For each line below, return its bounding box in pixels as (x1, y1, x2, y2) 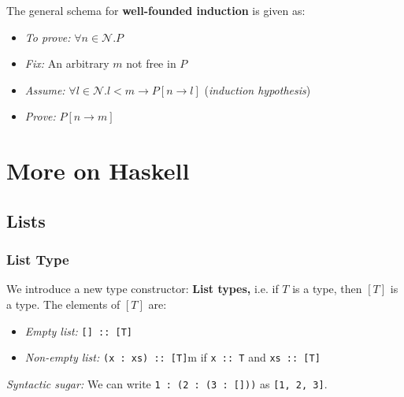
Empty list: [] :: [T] (24, 322, 133, 339)
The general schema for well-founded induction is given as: (6, 2, 306, 18)
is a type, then (292, 280, 362, 297)
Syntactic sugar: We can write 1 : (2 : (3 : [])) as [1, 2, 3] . (6, 375, 328, 391)
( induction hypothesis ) (204, 81, 311, 98)
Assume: (24, 81, 65, 98)
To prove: (24, 28, 71, 45)
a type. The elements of (6, 295, 120, 312)
